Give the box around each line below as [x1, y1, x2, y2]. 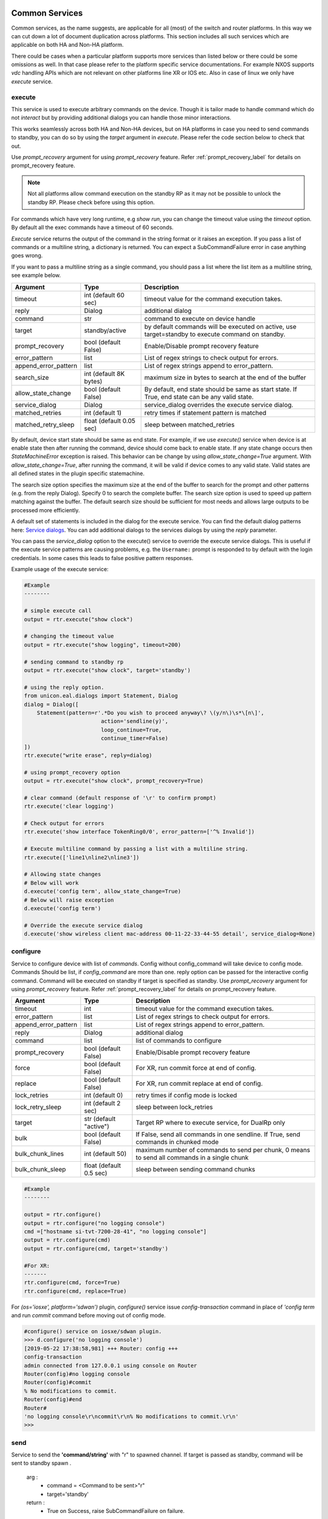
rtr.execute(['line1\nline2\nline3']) [24, 854, 140, 861]
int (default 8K [84, 369, 125, 378]
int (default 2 [84, 1099, 121, 1108]
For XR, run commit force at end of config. [135, 1064, 256, 1072]
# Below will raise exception [24, 896, 114, 904]
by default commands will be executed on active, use [144, 322, 297, 331]
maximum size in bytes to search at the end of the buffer [144, 373, 306, 382]
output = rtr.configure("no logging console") [24, 1219, 165, 1227]
